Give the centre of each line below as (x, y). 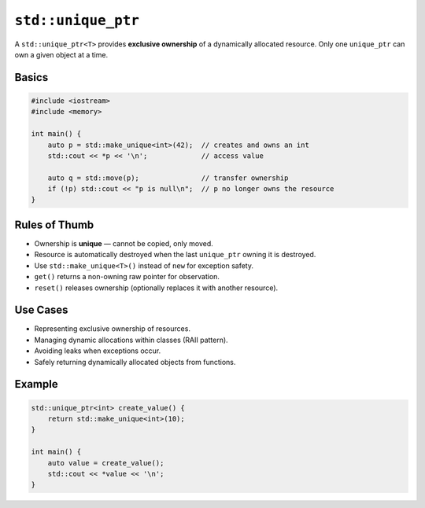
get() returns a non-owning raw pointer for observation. (127, 277)
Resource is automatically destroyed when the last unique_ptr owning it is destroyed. (175, 255)
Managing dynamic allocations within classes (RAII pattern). (131, 340)
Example (36, 384)
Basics (31, 77)
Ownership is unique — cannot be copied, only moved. (124, 243)
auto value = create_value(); (106, 463)
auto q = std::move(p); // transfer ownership (168, 178)
